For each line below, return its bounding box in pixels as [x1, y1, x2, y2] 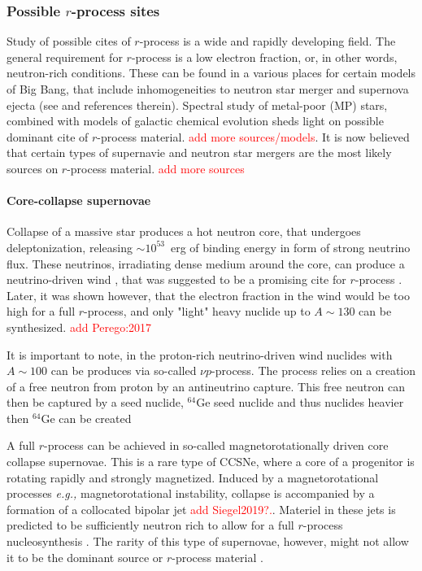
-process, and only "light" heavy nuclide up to [84, 303, 311, 320]
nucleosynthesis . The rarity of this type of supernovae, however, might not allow [7, 533, 409, 550]
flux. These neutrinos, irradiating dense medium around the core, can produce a [7, 255, 405, 272]
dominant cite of [7, 128, 89, 145]
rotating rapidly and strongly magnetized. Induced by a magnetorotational [7, 469, 379, 486]
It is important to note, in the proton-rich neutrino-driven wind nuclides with [7, 346, 393, 363]
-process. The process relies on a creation [211, 362, 415, 379]
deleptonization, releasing [7, 238, 133, 255]
